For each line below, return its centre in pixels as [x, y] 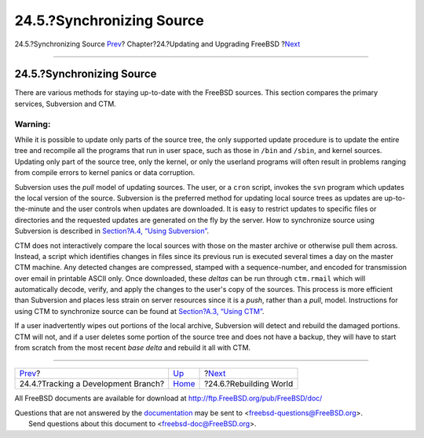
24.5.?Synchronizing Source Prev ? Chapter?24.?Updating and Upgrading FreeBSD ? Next [157, 44]
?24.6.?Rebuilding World [249, 384]
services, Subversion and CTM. [66, 104]
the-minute [33, 209]
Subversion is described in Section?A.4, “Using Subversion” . [112, 231]
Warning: [33, 124]
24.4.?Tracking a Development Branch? [92, 384]
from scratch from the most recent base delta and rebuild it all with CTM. [133, 348]
